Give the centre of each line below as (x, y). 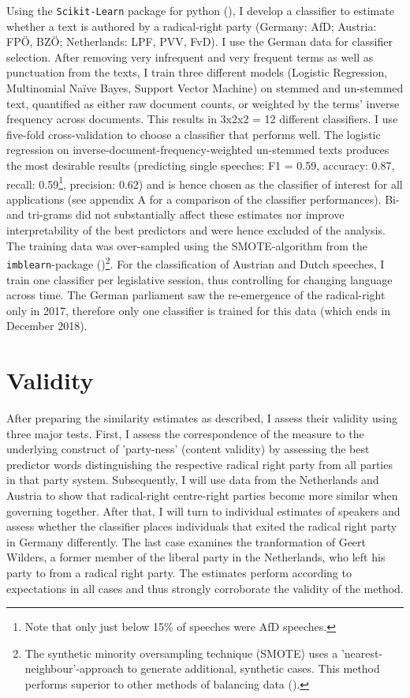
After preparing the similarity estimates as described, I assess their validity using (202, 418)
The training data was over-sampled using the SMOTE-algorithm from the (187, 245)
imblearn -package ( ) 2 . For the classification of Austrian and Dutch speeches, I (196, 263)
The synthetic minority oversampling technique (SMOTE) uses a (181, 653)
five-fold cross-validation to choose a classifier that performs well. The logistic (194, 134)
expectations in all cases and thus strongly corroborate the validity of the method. (205, 588)
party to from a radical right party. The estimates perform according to (179, 572)
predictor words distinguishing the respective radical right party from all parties (199, 464)
